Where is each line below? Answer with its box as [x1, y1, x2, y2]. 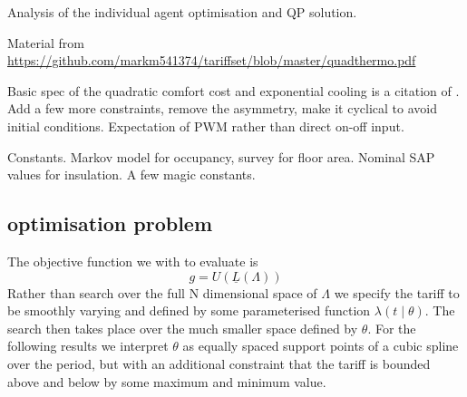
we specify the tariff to [334, 283, 460, 302]
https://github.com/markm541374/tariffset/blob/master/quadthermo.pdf [7, 51, 416, 70]
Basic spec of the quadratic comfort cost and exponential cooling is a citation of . [7, 81, 460, 100]
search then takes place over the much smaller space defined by [7, 318, 358, 337]
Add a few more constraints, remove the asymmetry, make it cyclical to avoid [7, 99, 437, 118]
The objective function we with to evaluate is [7, 251, 258, 270]
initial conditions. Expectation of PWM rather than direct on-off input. [7, 116, 404, 135]
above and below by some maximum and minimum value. [7, 372, 326, 391]
